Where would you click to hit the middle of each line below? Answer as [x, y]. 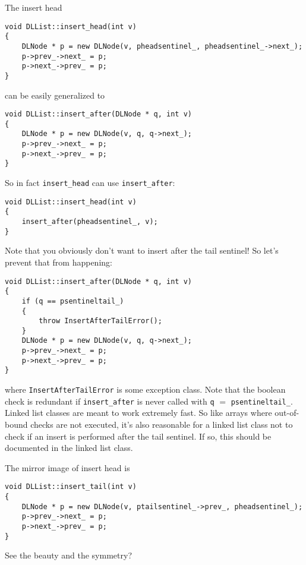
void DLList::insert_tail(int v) [71, 487]
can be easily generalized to [55, 95]
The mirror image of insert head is [67, 467]
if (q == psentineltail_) [73, 301]
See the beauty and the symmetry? [68, 555]
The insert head [34, 7]
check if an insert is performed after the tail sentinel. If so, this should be [138, 436]
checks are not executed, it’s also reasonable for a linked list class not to [162, 424]
